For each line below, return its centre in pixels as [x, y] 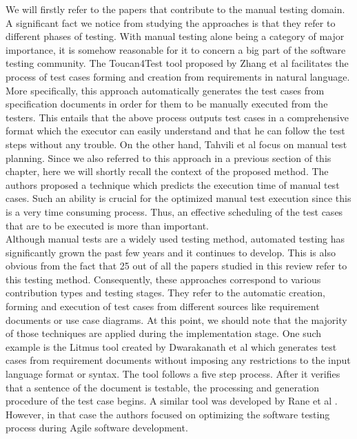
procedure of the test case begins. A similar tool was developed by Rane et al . [172, 401]
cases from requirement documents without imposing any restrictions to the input [178, 360]
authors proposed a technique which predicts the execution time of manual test [173, 184]
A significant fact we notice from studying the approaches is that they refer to [171, 22]
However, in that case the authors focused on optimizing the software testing [168, 414]
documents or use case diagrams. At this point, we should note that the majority [176, 319]
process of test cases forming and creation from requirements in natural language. [178, 76]
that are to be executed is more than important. [107, 225]
